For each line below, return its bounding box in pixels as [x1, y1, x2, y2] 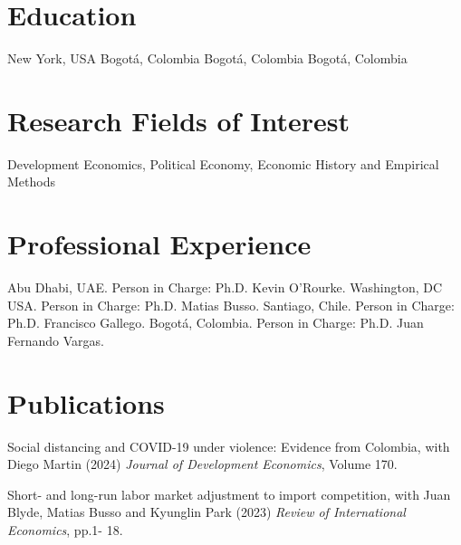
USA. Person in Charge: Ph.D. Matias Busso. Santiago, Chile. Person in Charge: [7, 295, 455, 314]
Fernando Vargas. [7, 330, 104, 349]
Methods [7, 172, 55, 191]
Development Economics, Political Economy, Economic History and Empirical [7, 154, 439, 173]
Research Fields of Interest [7, 101, 350, 139]
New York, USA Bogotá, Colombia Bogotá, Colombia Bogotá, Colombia [7, 49, 408, 68]
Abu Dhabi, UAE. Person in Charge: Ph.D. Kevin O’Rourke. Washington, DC [7, 278, 443, 297]
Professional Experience [7, 225, 312, 263]
